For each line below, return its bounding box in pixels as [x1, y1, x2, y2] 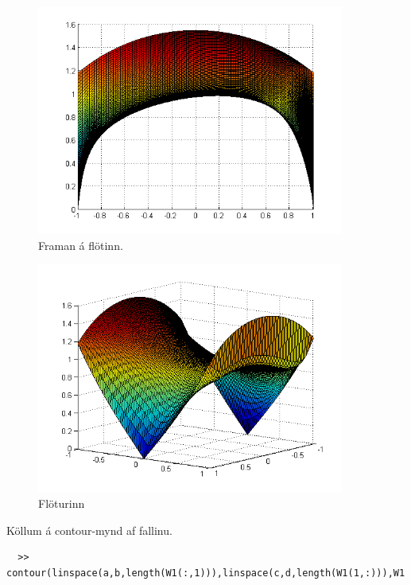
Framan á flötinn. [38, 236, 123, 253]
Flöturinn [38, 495, 85, 512]
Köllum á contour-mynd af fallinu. [6, 521, 173, 538]
